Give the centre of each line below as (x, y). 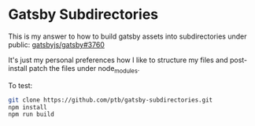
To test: (20, 85)
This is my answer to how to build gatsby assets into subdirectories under (128, 36)
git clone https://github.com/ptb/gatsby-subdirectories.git (111, 100)
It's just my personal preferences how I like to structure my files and (118, 60)
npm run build (31, 115)
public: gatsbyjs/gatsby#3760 (56, 44)
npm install (28, 107)
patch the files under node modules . (84, 69)
